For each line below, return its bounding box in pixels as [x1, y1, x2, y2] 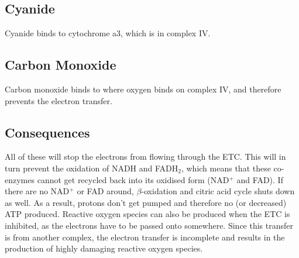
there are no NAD [5, 185, 70, 197]
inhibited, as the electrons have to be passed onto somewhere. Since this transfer [5, 219, 293, 231]
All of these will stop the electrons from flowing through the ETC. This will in [5, 150, 286, 163]
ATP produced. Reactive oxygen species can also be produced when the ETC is [5, 208, 290, 220]
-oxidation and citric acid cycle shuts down [141, 185, 295, 197]
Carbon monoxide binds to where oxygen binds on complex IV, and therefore [5, 83, 281, 95]
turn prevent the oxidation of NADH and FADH [5, 161, 178, 174]
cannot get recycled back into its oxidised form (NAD [37, 173, 229, 185]
